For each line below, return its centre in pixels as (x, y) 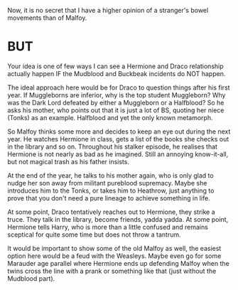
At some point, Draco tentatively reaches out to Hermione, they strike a (111, 212)
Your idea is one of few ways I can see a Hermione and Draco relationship (115, 66)
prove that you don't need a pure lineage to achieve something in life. (109, 198)
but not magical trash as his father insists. (69, 161)
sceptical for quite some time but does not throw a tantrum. (94, 235)
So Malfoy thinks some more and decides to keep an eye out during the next (119, 131)
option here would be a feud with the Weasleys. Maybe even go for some (114, 256)
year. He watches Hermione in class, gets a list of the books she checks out (118, 139)
